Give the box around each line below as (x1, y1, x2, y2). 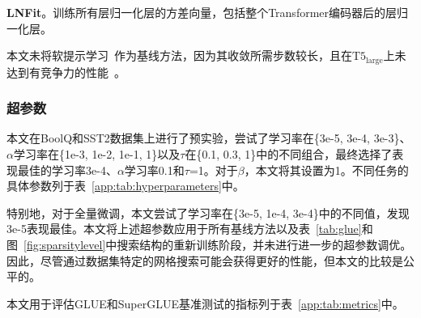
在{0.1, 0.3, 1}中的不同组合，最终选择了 (185, 146, 393, 163)
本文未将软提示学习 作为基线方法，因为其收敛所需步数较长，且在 (6, 47, 352, 64)
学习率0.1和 (124, 161, 185, 178)
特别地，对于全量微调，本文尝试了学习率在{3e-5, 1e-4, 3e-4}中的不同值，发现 (6, 204, 410, 221)
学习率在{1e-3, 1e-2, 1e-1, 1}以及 (13, 146, 181, 163)
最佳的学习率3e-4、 (17, 161, 117, 178)
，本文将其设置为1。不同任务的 (244, 161, 409, 178)
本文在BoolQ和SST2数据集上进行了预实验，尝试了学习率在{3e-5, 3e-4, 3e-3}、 (6, 129, 411, 146)
